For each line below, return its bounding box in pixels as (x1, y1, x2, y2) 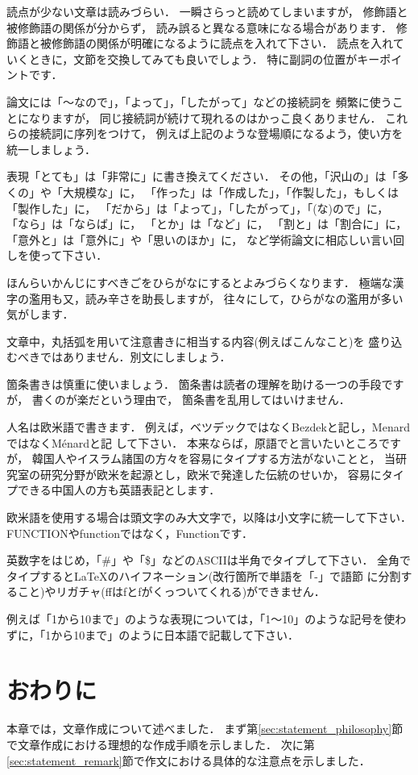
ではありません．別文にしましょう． (39, 348, 231, 365)
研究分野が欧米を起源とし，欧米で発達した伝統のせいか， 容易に (39, 465, 382, 482)
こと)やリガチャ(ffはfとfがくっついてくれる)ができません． (17, 583, 325, 600)
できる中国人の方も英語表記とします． (17, 481, 221, 498)
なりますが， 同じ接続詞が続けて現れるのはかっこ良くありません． (28, 109, 382, 126)
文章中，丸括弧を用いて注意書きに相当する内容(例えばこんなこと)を (6, 332, 365, 349)
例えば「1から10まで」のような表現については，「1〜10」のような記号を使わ (6, 610, 407, 627)
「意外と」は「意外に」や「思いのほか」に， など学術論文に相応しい (6, 231, 370, 248)
